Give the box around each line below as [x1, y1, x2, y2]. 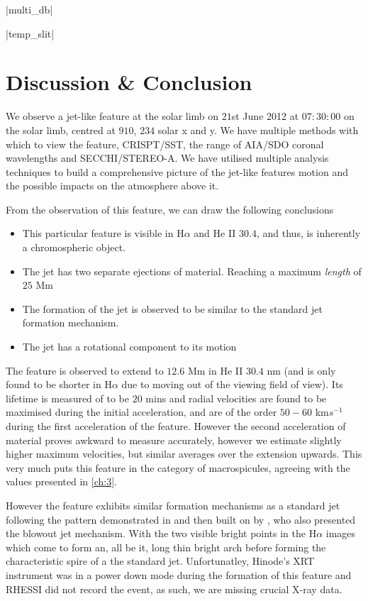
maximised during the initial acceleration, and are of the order [6, 404, 277, 419]
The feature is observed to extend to [6, 363, 164, 377]
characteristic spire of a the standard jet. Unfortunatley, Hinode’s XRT [6, 553, 315, 568]
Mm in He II [187, 363, 243, 377]
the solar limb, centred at [6, 122, 116, 137]
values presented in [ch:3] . [6, 474, 117, 489]
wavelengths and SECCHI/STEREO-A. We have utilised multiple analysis [6, 150, 329, 165]
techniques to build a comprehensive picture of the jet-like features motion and [6, 164, 348, 179]
